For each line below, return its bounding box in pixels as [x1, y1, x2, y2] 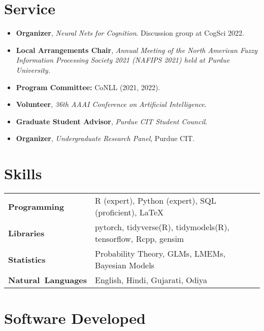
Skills [4, 163, 42, 184]
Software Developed [4, 308, 146, 328]
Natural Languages [8, 274, 87, 286]
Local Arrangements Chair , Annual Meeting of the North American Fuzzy [16, 44, 257, 55]
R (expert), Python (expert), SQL [95, 195, 216, 206]
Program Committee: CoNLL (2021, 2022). [16, 81, 160, 92]
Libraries [8, 227, 45, 239]
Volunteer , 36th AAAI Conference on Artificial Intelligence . [16, 99, 207, 109]
